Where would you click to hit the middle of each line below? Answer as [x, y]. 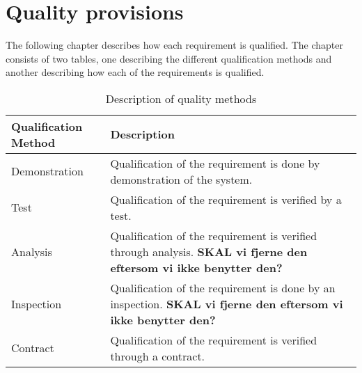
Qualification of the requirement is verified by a [226, 199]
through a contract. [158, 356]
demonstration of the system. [181, 179]
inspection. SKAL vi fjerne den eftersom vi [227, 303]
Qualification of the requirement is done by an [223, 287]
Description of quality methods [181, 98]
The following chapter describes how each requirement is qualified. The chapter [174, 45]
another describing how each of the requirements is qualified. [135, 72]
